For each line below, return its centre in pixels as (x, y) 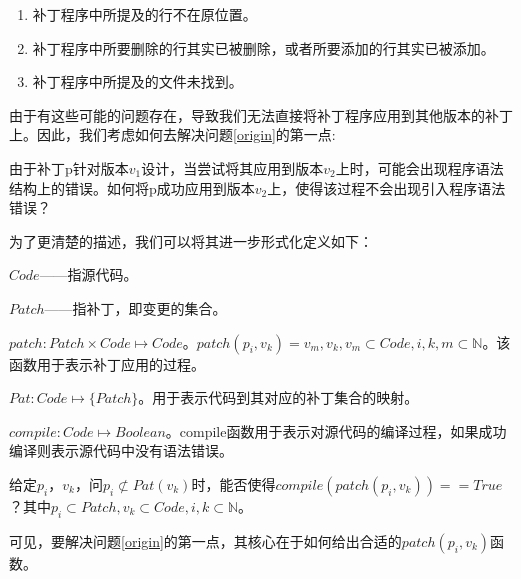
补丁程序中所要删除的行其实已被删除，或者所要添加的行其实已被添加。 (263, 47)
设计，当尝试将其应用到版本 (232, 167)
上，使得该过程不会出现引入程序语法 (386, 187)
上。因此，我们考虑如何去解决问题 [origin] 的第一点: (172, 134)
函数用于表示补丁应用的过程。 (107, 363)
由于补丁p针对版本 (69, 167)
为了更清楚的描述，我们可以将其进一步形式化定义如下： (191, 240)
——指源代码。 (88, 274)
